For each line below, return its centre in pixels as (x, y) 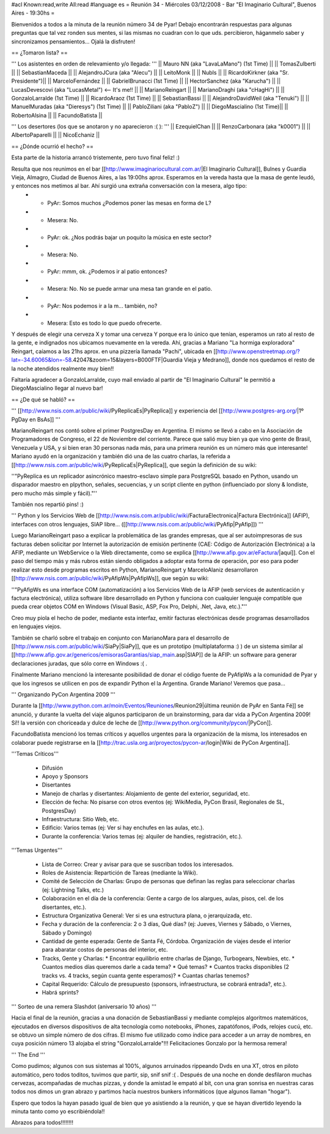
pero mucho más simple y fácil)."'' (54, 493)
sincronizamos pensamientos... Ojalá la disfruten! (73, 41)
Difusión (53, 767)
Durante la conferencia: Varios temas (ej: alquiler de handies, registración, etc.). (142, 836)
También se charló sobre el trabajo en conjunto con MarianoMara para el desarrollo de (120, 638)
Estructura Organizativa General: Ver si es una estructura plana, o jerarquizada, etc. (147, 916)
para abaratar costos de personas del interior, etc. (105, 950)
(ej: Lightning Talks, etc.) (73, 890)
